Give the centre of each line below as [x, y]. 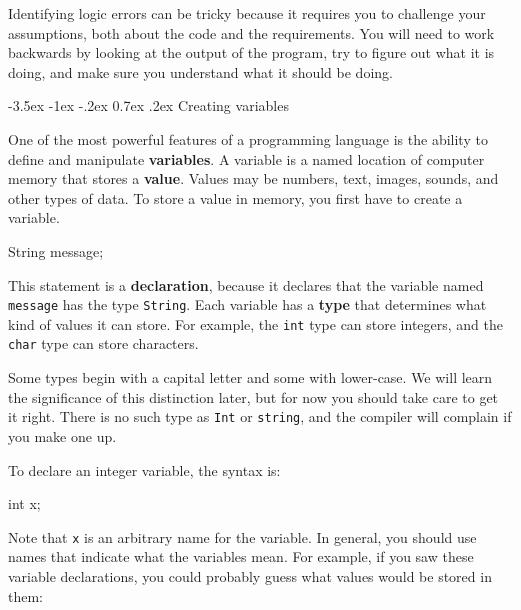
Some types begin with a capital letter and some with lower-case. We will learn [250, 377]
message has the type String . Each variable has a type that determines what [247, 304]
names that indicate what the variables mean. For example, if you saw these [241, 556]
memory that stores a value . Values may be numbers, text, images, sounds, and [253, 178]
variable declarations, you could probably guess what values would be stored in [250, 575]
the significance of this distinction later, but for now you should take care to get [253, 396]
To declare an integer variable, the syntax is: [144, 469]
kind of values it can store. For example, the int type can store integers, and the [256, 323]
